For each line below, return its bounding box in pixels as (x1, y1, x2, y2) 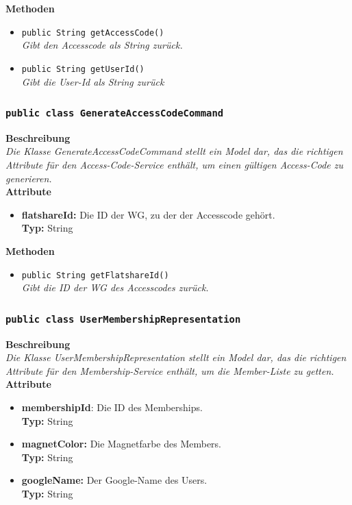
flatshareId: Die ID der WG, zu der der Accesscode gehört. (21, 207, 275, 221)
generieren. (5, 171, 52, 185)
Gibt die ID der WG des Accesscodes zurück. (21, 280, 209, 295)
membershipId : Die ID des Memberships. (21, 400, 203, 415)
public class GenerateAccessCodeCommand (5, 108, 224, 119)
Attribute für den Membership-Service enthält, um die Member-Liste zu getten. (5, 363, 334, 378)
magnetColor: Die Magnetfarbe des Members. (21, 436, 221, 451)
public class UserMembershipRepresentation (5, 313, 241, 325)
